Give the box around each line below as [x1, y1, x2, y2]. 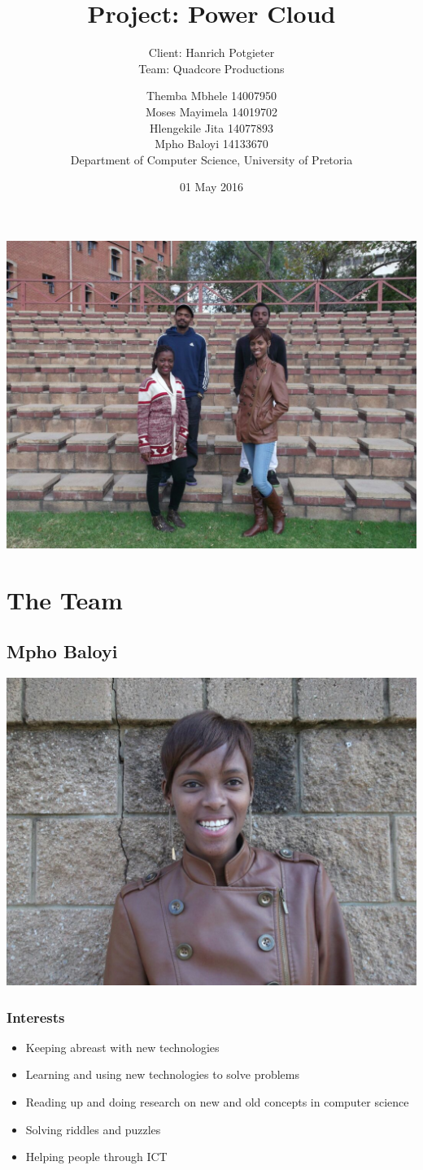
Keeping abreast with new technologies [25, 1038, 220, 1055]
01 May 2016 [179, 178, 244, 195]
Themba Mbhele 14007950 [146, 87, 277, 104]
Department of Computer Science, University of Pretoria [70, 151, 353, 168]
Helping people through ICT [25, 1148, 168, 1165]
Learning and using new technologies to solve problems [25, 1066, 299, 1083]
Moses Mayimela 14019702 [146, 103, 277, 120]
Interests [7, 1006, 65, 1027]
